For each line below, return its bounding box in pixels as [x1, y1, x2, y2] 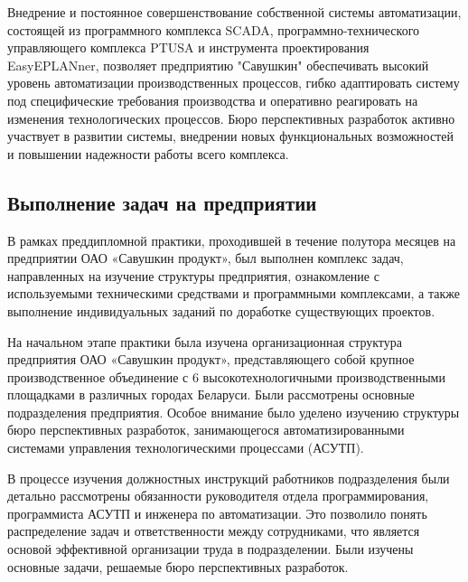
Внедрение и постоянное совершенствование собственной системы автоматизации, [7, 3, 462, 21]
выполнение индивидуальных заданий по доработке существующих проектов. [7, 301, 435, 320]
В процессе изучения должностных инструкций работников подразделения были [7, 468, 450, 487]
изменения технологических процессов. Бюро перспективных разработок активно [7, 108, 455, 127]
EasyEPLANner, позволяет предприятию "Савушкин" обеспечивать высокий [7, 55, 429, 74]
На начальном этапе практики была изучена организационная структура [7, 332, 403, 351]
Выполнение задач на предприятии [7, 188, 317, 216]
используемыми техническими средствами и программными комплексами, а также [7, 284, 460, 303]
